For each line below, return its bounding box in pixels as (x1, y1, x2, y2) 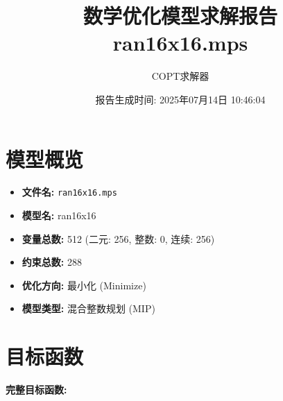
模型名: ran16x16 (22, 208, 96, 223)
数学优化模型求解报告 (83, 1, 277, 30)
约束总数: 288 (22, 255, 82, 269)
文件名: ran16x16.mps (22, 185, 117, 199)
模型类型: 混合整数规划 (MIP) (22, 301, 155, 316)
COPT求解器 (151, 69, 209, 83)
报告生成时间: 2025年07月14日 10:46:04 (95, 92, 266, 106)
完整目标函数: (6, 382, 67, 397)
